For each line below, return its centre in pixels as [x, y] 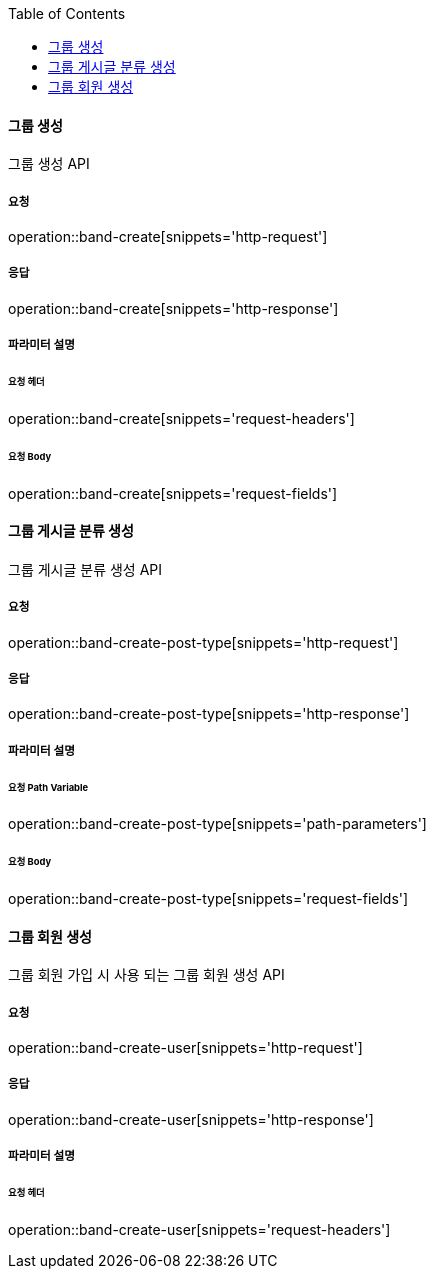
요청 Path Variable [48, 787]
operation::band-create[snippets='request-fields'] [173, 493]
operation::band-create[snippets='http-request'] [168, 236]
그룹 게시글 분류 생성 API [85, 569]
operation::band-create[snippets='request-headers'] [181, 418]
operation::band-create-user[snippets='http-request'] [185, 1048]
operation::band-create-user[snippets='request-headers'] [199, 1229]
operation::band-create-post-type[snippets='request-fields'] [208, 899]
